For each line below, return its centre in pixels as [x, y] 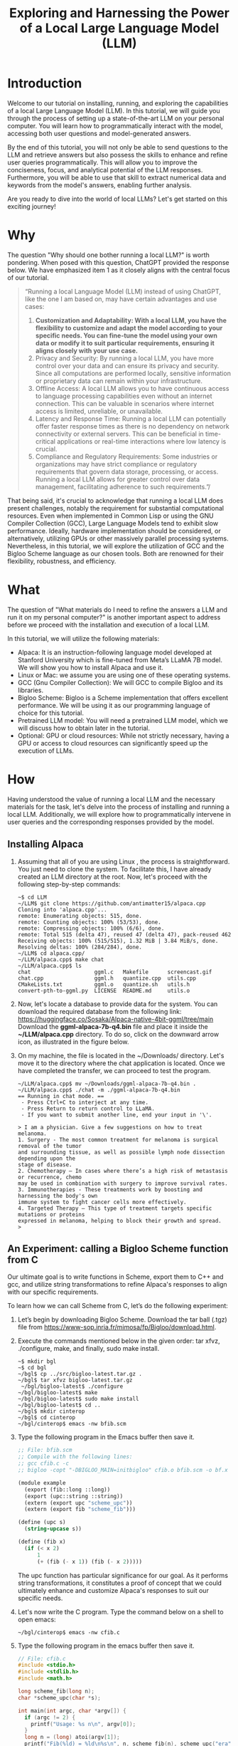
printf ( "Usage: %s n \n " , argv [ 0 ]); [83, 1724]
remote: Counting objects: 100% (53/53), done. [89, 922]
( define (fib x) [42, 1542]
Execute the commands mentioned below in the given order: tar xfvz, [119, 1341]
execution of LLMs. [46, 751]
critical [45, 441]
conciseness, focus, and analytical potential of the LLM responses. [105, 169]
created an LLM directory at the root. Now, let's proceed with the [112, 877]
